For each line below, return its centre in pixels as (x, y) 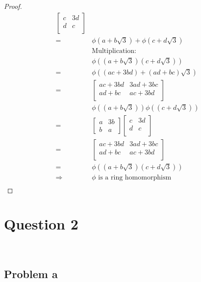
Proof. (13, 6)
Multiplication (113, 51)
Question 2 (41, 223)
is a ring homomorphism (135, 177)
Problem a (31, 273)
